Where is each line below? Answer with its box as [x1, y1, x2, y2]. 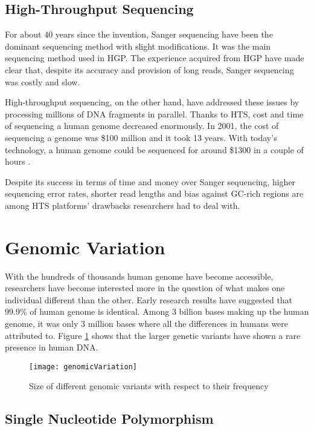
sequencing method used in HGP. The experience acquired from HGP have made [5, 51, 304, 64]
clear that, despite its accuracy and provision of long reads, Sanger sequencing [5, 63, 294, 76]
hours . [5, 155, 31, 168]
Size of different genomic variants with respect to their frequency [29, 380, 269, 392]
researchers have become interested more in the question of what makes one [5, 281, 285, 294]
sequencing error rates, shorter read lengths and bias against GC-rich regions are [5, 187, 304, 200]
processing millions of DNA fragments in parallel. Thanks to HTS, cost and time [5, 107, 304, 120]
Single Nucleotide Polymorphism [5, 409, 214, 428]
